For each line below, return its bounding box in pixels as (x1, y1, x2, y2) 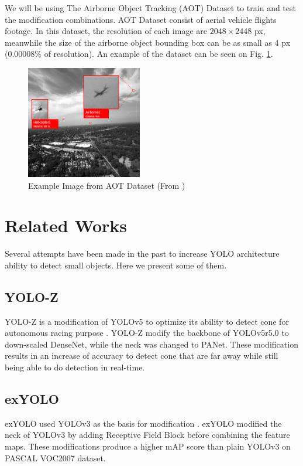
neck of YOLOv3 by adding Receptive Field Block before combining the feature (5, 428, 290, 441)
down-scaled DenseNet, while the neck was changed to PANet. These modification (5, 338, 298, 350)
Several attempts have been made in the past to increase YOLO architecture (5, 247, 280, 260)
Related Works (5, 213, 128, 237)
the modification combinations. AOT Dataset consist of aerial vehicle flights (5, 13, 277, 25)
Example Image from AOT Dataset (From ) (28, 179, 185, 191)
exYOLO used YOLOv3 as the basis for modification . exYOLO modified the (5, 417, 282, 429)
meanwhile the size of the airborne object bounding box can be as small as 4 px (5, 36, 291, 48)
